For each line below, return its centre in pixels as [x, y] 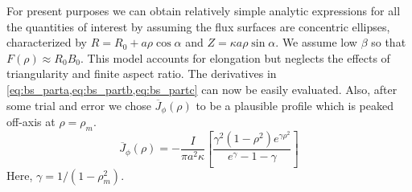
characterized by [47, 42]
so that [389, 42]
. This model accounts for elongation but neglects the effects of [235, 57]
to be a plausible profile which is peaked [295, 105]
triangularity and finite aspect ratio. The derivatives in [142, 74]
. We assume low [316, 42]
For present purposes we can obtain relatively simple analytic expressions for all [204, 10]
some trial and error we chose [79, 105]
